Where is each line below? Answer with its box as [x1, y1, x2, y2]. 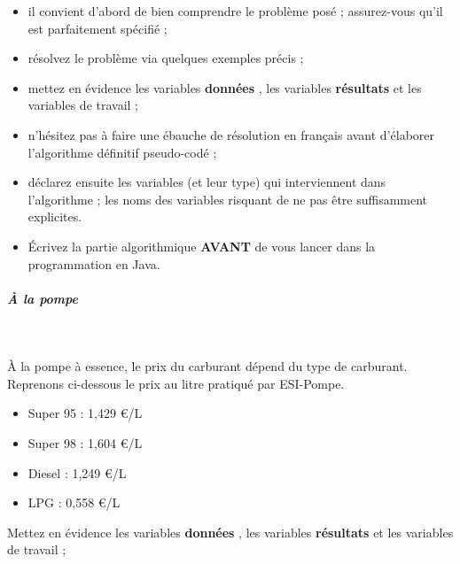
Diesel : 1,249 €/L [27, 463, 127, 482]
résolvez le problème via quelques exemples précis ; [27, 49, 304, 67]
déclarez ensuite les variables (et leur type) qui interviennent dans [27, 173, 386, 191]
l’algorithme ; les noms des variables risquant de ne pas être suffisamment [27, 189, 428, 208]
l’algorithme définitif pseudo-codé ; [27, 143, 217, 161]
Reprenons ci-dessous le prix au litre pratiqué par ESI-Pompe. [7, 374, 345, 392]
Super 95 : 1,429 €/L [27, 404, 143, 422]
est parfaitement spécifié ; [27, 19, 168, 37]
